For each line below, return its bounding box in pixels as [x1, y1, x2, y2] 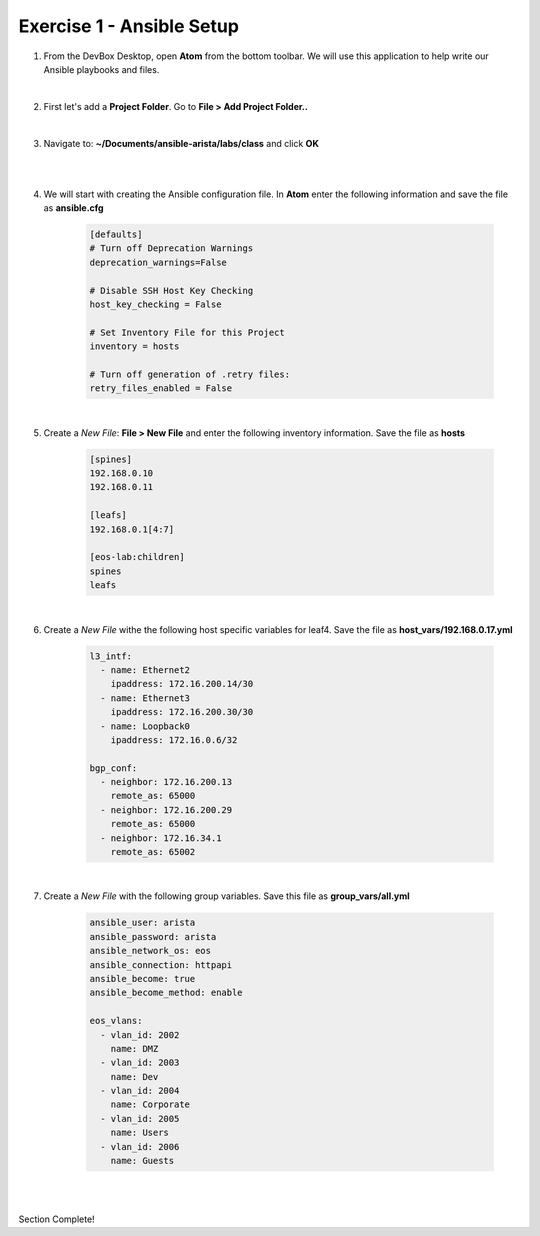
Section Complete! [18, 1213, 95, 1225]
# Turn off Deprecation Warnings [89, 243, 254, 254]
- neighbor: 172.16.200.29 [100, 804, 233, 815]
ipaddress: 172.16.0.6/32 [110, 734, 238, 745]
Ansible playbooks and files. [43, 63, 160, 75]
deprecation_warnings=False [89, 256, 227, 268]
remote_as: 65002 [110, 846, 196, 858]
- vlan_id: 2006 [100, 1141, 180, 1152]
